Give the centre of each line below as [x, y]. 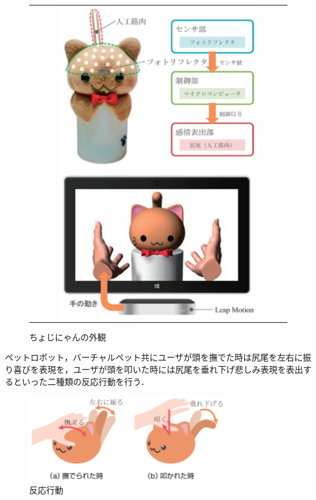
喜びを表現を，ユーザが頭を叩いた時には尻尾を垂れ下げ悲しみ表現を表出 [158, 369]
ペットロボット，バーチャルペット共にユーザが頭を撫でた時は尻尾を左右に [154, 357]
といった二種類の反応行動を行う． [81, 381]
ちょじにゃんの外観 [68, 336]
